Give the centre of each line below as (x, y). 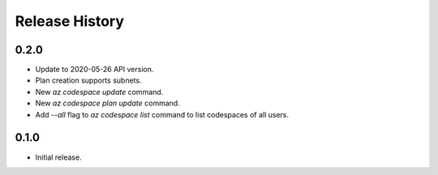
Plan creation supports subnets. (88, 80)
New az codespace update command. (99, 92)
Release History (70, 21)
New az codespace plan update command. (107, 103)
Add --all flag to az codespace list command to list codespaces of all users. (162, 114)
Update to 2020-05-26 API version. (94, 70)
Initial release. (58, 157)
